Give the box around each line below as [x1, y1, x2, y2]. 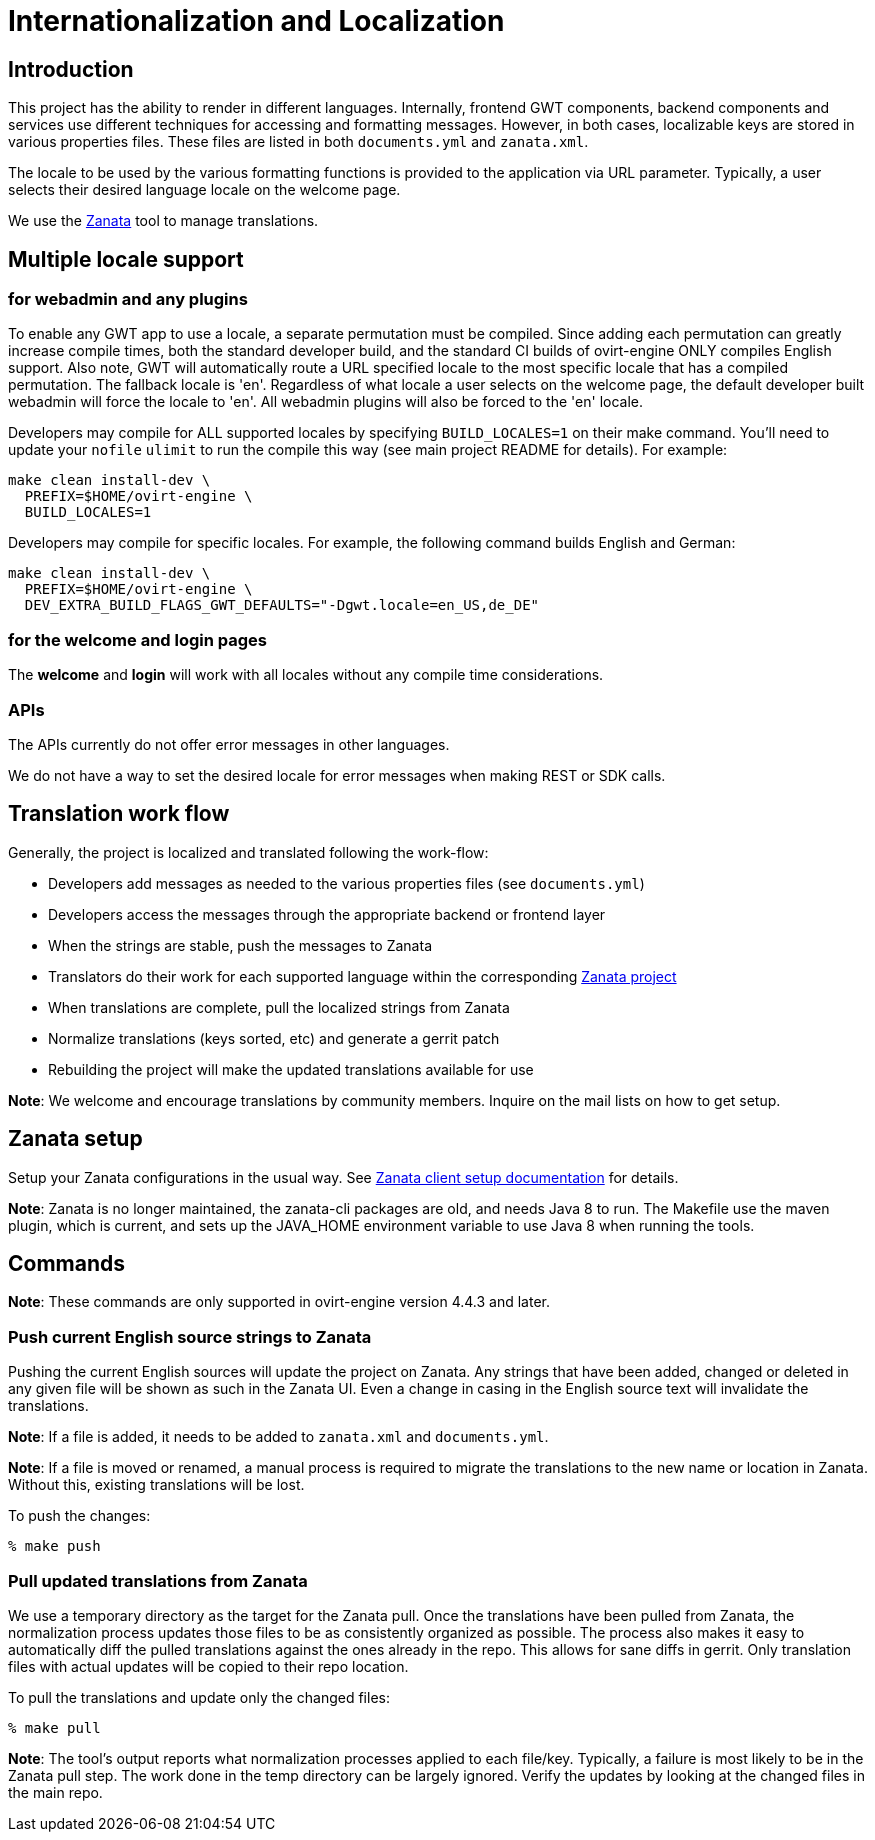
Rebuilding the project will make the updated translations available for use [48, 1060, 534, 1078]
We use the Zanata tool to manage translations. [8, 212, 319, 230]
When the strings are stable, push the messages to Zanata [48, 936, 432, 954]
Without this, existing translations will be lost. [8, 1476, 305, 1494]
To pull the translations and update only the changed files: [8, 1688, 390, 1706]
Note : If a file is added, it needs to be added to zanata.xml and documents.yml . [8, 1428, 549, 1446]
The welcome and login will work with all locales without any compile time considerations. [8, 666, 604, 684]
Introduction [8, 56, 134, 82]
